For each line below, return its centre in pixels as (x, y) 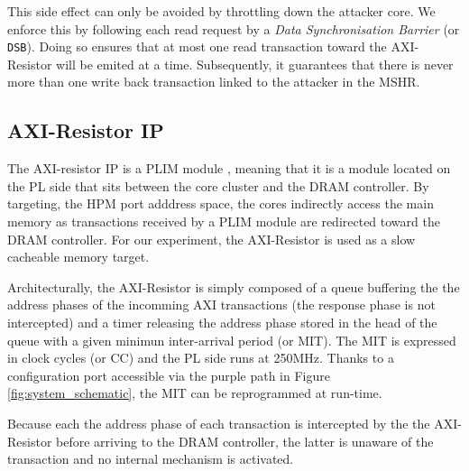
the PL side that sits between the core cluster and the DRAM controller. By (218, 185)
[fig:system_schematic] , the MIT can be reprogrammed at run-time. (195, 393)
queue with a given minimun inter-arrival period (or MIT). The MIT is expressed (232, 340)
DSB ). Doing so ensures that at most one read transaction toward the (197, 46)
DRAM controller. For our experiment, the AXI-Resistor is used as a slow (212, 239)
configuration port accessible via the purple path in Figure (169, 375)
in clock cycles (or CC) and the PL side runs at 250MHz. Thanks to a (201, 358)
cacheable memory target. (78, 257)
